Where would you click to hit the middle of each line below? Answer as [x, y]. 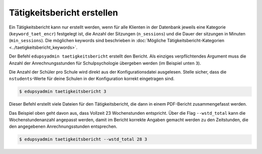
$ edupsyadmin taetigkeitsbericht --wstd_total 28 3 [83, 139]
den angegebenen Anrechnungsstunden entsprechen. [63, 126]
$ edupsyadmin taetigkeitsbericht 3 [63, 92]
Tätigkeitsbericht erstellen [64, 13]
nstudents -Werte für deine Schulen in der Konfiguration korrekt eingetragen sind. [92, 79]
